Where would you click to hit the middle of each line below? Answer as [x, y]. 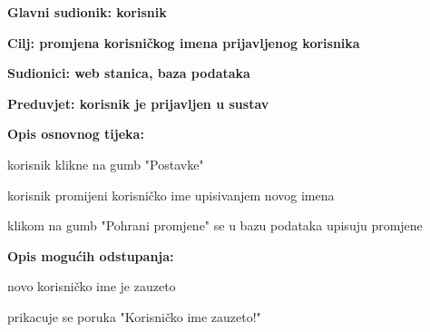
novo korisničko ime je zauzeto [92, 286]
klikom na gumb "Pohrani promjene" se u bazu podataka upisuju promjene [215, 225]
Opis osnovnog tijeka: [76, 134]
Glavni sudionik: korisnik [87, 12]
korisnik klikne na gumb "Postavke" [106, 164]
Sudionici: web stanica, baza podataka [129, 73]
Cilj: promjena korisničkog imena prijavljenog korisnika [184, 42]
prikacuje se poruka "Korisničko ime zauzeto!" [134, 316]
